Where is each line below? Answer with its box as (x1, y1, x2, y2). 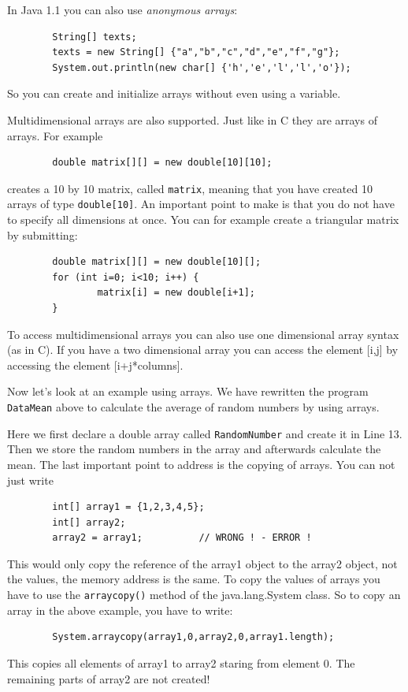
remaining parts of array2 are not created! (7, 670, 210, 686)
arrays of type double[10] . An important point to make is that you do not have (7, 195, 395, 212)
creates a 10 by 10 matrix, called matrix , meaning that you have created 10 (7, 180, 373, 196)
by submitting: (7, 226, 78, 243)
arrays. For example (7, 127, 103, 143)
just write (7, 471, 54, 488)
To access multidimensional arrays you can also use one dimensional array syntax (7, 326, 399, 342)
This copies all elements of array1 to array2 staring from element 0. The (7, 654, 355, 671)
